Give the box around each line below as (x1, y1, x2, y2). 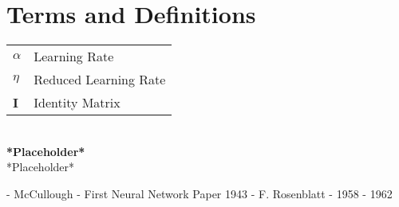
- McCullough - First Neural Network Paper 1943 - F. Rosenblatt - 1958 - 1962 (6, 185, 393, 201)
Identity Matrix (34, 93, 120, 112)
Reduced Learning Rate (34, 70, 166, 89)
